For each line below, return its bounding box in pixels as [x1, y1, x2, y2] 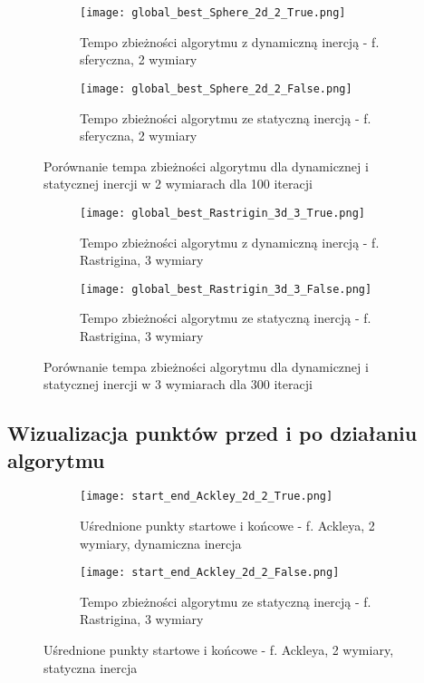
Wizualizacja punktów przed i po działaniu [7, 419, 418, 447]
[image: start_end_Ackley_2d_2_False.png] [80, 566, 340, 580]
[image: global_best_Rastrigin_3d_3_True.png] [80, 206, 365, 220]
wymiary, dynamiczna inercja [80, 533, 242, 552]
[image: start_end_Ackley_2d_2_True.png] [80, 490, 333, 503]
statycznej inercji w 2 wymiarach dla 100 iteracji [43, 174, 313, 193]
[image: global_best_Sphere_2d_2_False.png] [80, 82, 352, 95]
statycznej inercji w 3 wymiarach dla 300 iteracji [43, 375, 313, 394]
